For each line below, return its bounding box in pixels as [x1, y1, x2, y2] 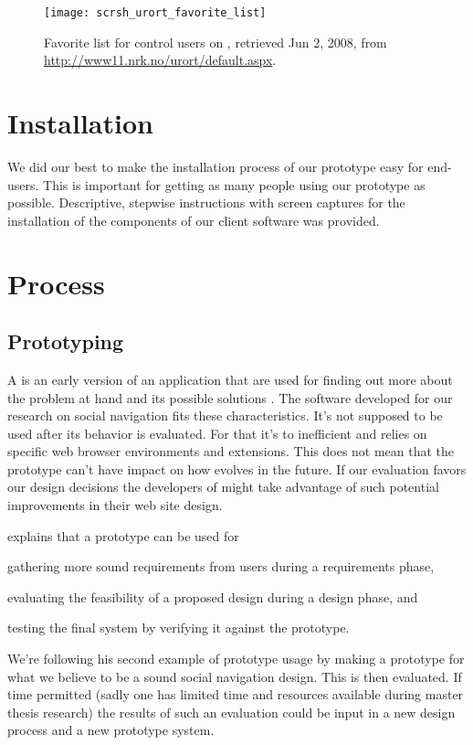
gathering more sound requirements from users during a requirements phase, [7, 557, 435, 576]
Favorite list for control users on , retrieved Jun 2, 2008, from [44, 32, 387, 51]
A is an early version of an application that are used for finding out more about [7, 369, 453, 388]
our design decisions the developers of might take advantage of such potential [7, 477, 439, 496]
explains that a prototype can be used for [7, 526, 239, 545]
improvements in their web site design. [7, 495, 223, 515]
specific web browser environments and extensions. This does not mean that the [7, 442, 455, 461]
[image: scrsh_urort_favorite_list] [44, 6, 267, 19]
